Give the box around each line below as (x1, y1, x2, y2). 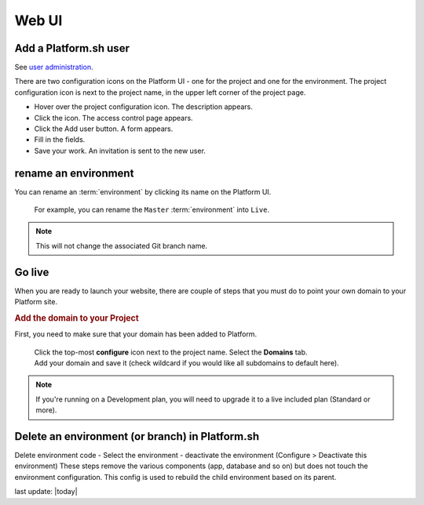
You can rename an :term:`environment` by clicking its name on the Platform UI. (14, 187, 272, 196)
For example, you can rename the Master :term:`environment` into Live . (34, 205, 270, 215)
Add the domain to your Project (14, 312, 139, 323)
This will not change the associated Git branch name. (35, 241, 208, 250)
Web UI (14, 12, 63, 29)
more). (35, 405, 57, 415)
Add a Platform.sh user (14, 42, 130, 55)
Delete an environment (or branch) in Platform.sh (14, 430, 260, 443)
